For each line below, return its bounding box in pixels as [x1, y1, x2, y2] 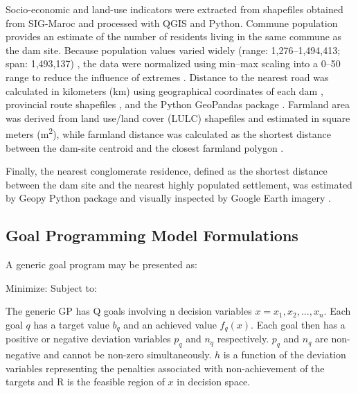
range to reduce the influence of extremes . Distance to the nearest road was [6, 69, 329, 84]
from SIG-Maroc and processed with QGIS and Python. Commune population [6, 15, 338, 30]
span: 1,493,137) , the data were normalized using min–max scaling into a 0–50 [6, 56, 341, 71]
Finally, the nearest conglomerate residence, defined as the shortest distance [6, 164, 328, 178]
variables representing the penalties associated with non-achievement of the [6, 360, 325, 375]
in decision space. [177, 374, 251, 389]
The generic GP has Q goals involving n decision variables [6, 304, 252, 318]
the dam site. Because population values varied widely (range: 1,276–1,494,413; [6, 42, 341, 57]
